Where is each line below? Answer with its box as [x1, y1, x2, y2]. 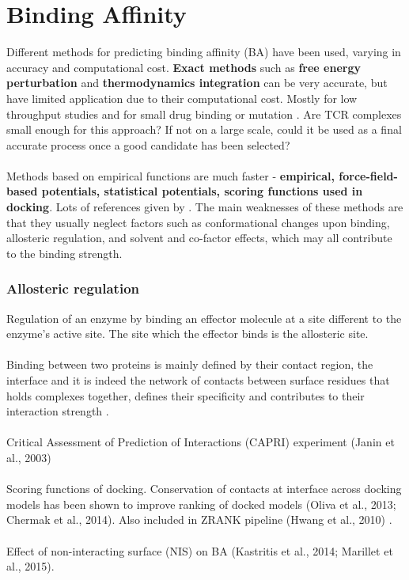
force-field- [339, 167, 398, 184]
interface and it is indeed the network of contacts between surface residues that [6, 372, 390, 389]
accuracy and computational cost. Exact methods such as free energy [6, 59, 361, 75]
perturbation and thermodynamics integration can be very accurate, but [6, 74, 388, 91]
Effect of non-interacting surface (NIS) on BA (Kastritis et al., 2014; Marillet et [6, 542, 393, 559]
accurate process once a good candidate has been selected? [6, 136, 290, 153]
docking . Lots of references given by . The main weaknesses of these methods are [6, 199, 403, 215]
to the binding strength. [6, 245, 123, 261]
